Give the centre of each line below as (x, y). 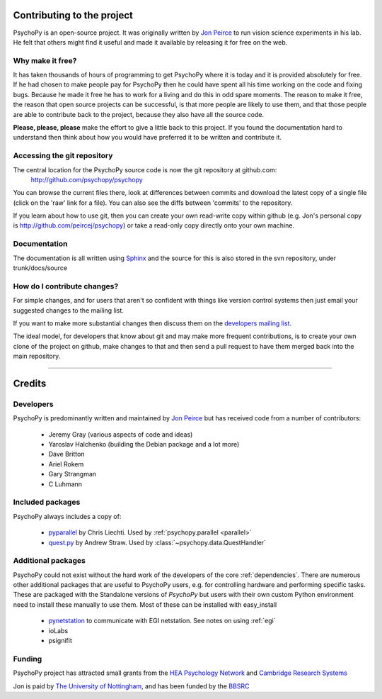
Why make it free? (45, 60)
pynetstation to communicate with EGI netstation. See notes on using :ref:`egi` (162, 621)
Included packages (47, 502)
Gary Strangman (73, 474)
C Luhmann (65, 484)
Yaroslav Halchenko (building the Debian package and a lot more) (144, 444)
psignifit (60, 641)
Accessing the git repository (63, 156)
